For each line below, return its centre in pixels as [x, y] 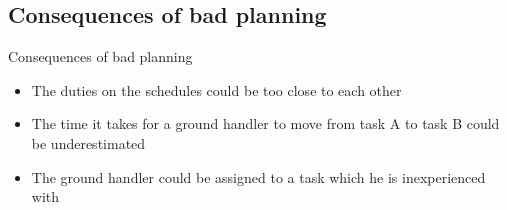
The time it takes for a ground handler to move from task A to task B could [265, 123]
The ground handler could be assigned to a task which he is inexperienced [258, 176]
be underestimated [88, 142]
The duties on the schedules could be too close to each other [216, 89]
